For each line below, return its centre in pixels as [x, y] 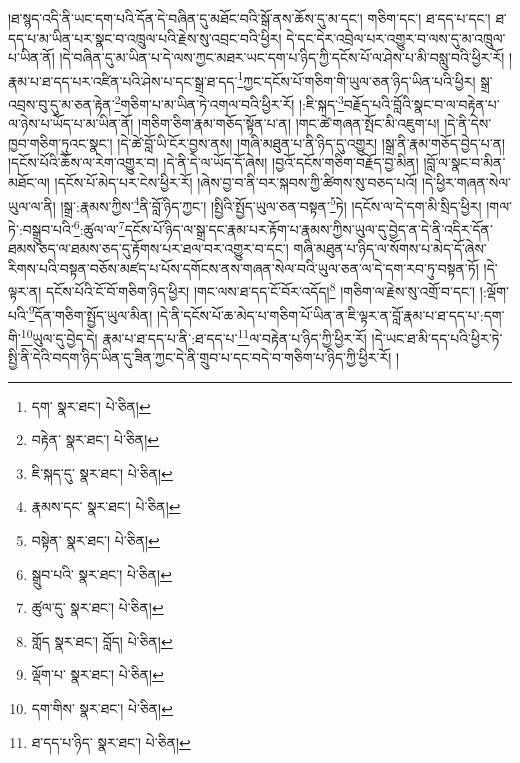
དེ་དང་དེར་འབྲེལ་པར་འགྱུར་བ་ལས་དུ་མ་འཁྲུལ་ [396, 37]
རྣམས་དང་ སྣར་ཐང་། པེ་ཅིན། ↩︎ [106, 506]
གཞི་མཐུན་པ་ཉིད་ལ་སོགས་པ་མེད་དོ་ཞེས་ [390, 248]
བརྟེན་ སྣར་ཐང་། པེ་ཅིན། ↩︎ [95, 439]
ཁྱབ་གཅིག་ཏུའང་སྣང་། [60, 142]
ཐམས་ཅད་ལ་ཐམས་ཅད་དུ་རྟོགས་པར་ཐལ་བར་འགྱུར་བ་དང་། [148, 248]
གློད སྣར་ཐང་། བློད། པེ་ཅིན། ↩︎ [102, 640]
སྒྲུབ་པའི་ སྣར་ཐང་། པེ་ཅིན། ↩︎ [101, 573]
